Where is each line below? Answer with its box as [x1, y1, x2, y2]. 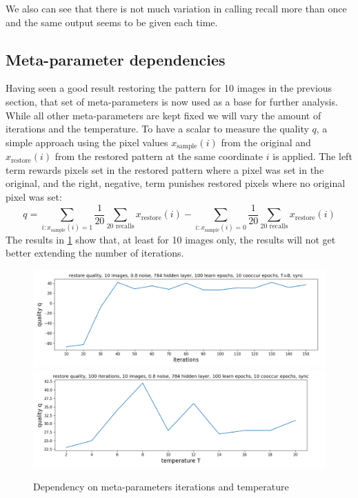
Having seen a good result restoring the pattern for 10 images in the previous [6, 81, 332, 95]
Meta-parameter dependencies [6, 48, 226, 70]
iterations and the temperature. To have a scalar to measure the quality [6, 121, 309, 136]
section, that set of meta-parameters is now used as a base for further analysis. [6, 94, 338, 108]
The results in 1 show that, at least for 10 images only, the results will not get [6, 232, 336, 246]
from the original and [221, 135, 311, 149]
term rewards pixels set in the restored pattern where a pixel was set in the [6, 162, 324, 177]
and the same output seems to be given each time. [6, 14, 218, 29]
